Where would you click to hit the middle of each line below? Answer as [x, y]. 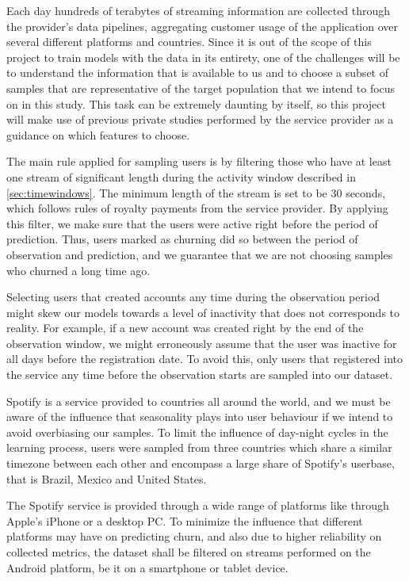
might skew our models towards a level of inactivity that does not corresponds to [203, 312]
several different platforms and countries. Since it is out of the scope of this [189, 42]
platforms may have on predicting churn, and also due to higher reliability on [194, 536]
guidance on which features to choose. [98, 134]
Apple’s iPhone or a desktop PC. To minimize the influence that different [185, 520]
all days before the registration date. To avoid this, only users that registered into [205, 359]
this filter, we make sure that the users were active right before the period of [192, 223]
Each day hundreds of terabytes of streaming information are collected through [199, 10]
